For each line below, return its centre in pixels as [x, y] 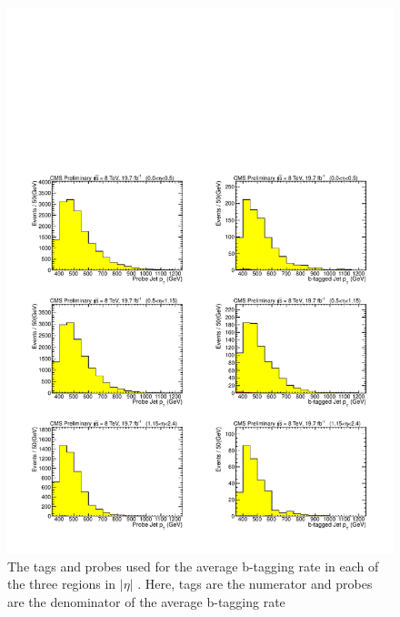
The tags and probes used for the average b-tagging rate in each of [193, 566]
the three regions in [62, 584]
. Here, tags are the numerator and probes [255, 584]
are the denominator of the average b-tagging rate [146, 601]
